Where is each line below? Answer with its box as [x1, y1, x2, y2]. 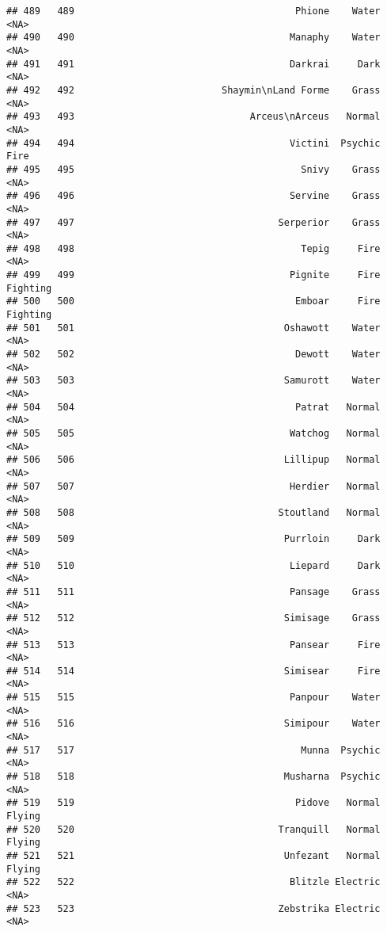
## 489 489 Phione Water [6, 6, 381, 17]
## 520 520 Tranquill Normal [6, 823, 381, 835]
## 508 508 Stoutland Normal [6, 506, 381, 518]
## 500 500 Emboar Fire [6, 296, 381, 307]
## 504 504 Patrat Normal [6, 401, 381, 413]
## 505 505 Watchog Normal [6, 428, 381, 439]
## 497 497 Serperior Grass [6, 216, 381, 228]
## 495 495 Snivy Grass [6, 163, 381, 175]
